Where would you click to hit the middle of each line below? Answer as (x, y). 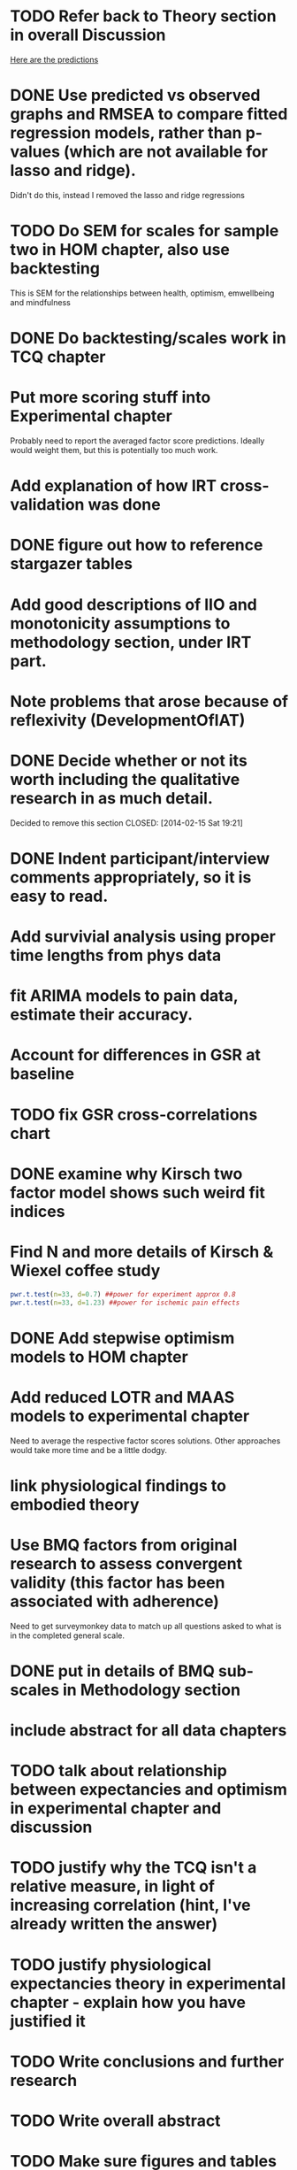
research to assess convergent (126, 1563)
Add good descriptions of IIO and (133, 604)
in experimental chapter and (116, 1808)
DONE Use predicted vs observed (135, 96)
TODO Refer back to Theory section (143, 16)
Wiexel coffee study (85, 1270)
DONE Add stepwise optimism (122, 1338)
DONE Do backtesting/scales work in (148, 338)
